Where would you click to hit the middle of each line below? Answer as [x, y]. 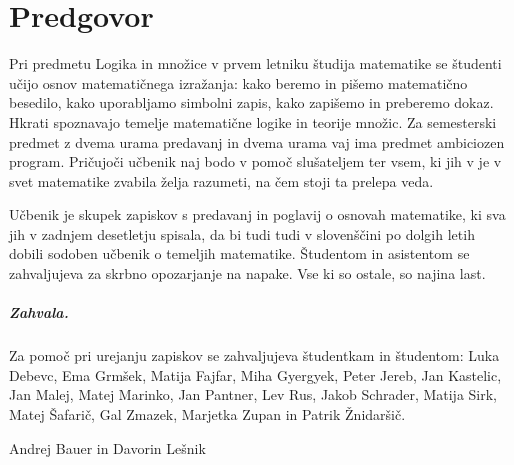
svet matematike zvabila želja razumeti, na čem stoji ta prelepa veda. [221, 180]
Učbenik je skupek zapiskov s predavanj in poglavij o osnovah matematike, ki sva [257, 214]
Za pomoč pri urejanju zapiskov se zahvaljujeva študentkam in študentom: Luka [254, 355]
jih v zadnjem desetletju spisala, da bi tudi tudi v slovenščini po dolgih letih [242, 233]
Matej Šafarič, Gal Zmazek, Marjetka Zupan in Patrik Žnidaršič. [207, 414]
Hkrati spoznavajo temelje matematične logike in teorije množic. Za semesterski [253, 121]
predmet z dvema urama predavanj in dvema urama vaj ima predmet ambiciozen [257, 141]
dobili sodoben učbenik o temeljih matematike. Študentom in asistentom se [239, 253]
